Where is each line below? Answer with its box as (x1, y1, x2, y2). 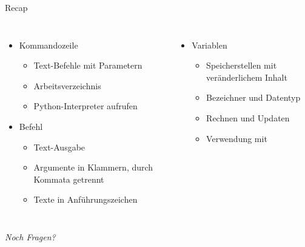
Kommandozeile (19, 38, 78, 51)
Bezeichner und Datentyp (206, 91, 301, 104)
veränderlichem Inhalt (206, 70, 287, 83)
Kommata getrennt (33, 172, 104, 185)
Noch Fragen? (5, 230, 56, 243)
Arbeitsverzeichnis (33, 79, 101, 92)
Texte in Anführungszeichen (33, 193, 138, 206)
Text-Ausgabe (33, 140, 85, 153)
